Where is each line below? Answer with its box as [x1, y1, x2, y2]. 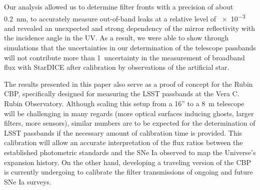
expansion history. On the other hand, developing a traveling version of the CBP [4, 157, 251, 167]
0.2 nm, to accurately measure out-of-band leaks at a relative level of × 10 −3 [4, 11, 245, 23]
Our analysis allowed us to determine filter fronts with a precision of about [4, 1, 233, 11]
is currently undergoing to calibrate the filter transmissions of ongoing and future [4, 167, 253, 177]
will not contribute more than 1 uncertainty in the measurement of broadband [4, 52, 245, 62]
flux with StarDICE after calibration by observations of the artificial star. [4, 62, 229, 72]
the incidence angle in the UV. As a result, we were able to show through [4, 32, 229, 43]
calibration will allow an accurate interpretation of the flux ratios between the [4, 137, 243, 148]
